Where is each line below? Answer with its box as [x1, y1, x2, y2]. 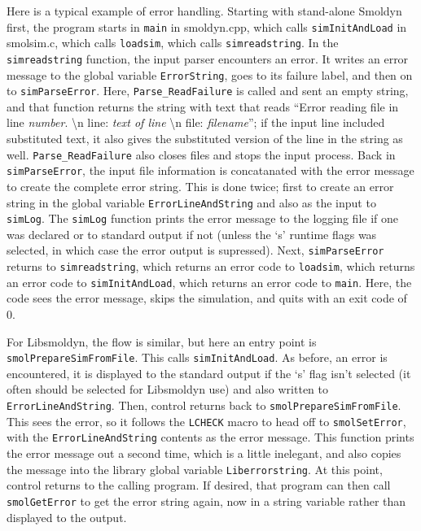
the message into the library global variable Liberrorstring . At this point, [7, 460, 383, 477]
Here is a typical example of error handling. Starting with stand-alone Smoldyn [7, 2, 402, 19]
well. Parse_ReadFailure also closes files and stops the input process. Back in [7, 146, 396, 163]
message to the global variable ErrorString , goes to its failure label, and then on [7, 66, 413, 83]
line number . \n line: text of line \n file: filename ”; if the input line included [7, 114, 385, 131]
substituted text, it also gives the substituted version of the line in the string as [7, 130, 403, 147]
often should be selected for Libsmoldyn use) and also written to [7, 381, 328, 398]
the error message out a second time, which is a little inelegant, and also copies [7, 445, 401, 462]
